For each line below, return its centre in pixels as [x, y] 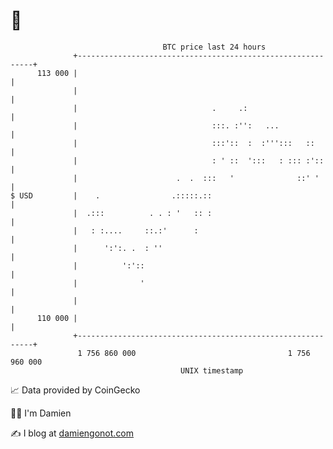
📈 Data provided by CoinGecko [75, 390]
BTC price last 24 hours [214, 47]
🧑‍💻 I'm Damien [41, 413]
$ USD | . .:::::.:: [111, 195]
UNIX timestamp [212, 370]
